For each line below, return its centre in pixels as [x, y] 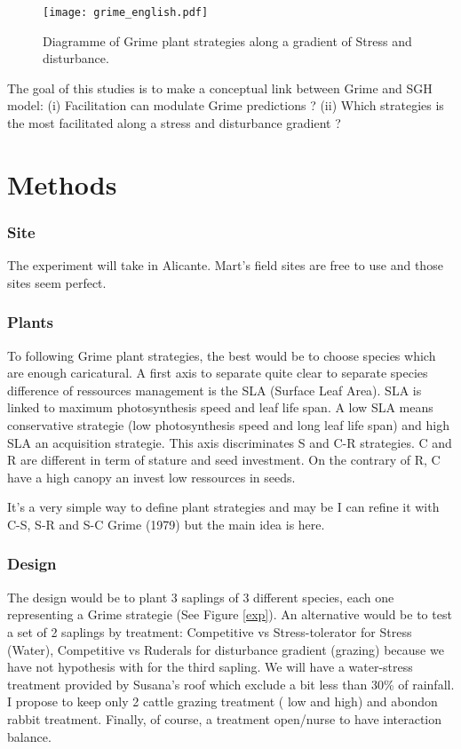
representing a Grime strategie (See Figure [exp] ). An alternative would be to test [230, 614]
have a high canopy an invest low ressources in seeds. [151, 477]
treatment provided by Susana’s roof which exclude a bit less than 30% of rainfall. [231, 684]
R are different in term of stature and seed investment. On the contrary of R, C [224, 460]
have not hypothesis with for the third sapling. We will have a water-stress [210, 667]
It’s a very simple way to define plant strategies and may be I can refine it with [223, 507]
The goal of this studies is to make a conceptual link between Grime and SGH [220, 88]
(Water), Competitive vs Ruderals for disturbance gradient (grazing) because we [226, 649]
